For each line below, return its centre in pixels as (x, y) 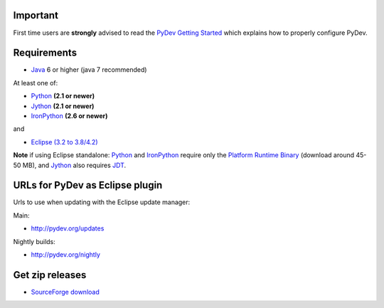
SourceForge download (65, 292)
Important (36, 15)
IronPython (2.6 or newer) (69, 116)
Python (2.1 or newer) (63, 96)
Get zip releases (50, 275)
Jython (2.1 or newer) (63, 106)
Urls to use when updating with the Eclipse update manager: (102, 202)
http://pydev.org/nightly (66, 255)
